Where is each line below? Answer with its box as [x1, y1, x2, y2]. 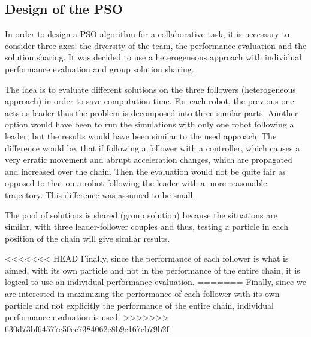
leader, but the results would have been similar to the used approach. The [5, 129, 277, 142]
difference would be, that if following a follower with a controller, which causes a [5, 141, 300, 154]
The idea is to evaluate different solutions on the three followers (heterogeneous [5, 83, 296, 95]
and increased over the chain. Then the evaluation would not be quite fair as [5, 165, 286, 177]
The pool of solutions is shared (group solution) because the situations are [5, 208, 277, 221]
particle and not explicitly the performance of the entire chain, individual [5, 299, 274, 311]
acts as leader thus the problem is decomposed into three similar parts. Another [5, 106, 298, 119]
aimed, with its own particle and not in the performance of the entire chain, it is [5, 263, 300, 276]
